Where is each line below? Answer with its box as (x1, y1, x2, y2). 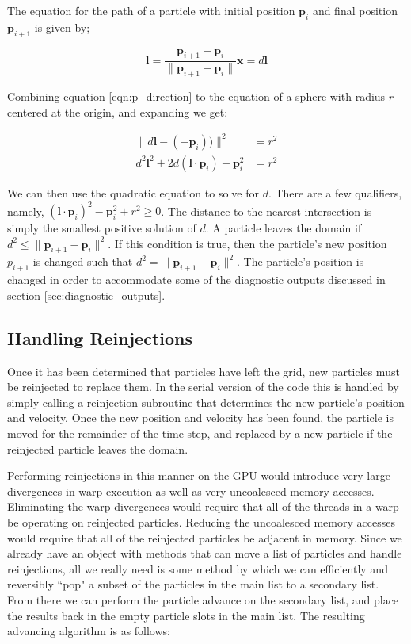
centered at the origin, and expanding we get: (7, 103, 228, 120)
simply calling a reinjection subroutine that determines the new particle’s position (7, 393, 405, 410)
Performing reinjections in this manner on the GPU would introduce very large (7, 467, 390, 484)
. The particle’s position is (237, 253, 364, 270)
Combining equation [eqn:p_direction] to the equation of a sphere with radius (7, 88, 386, 105)
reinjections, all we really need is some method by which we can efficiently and (7, 560, 388, 577)
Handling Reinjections (7, 325, 193, 350)
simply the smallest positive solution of (7, 220, 196, 236)
